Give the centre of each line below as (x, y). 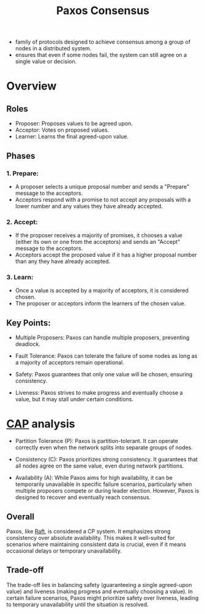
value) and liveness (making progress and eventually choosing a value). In (100, 591)
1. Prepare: (22, 173)
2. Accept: (22, 222)
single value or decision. (46, 61)
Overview (32, 86)
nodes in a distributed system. (53, 48)
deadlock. (28, 344)
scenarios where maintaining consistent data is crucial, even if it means (96, 544)
